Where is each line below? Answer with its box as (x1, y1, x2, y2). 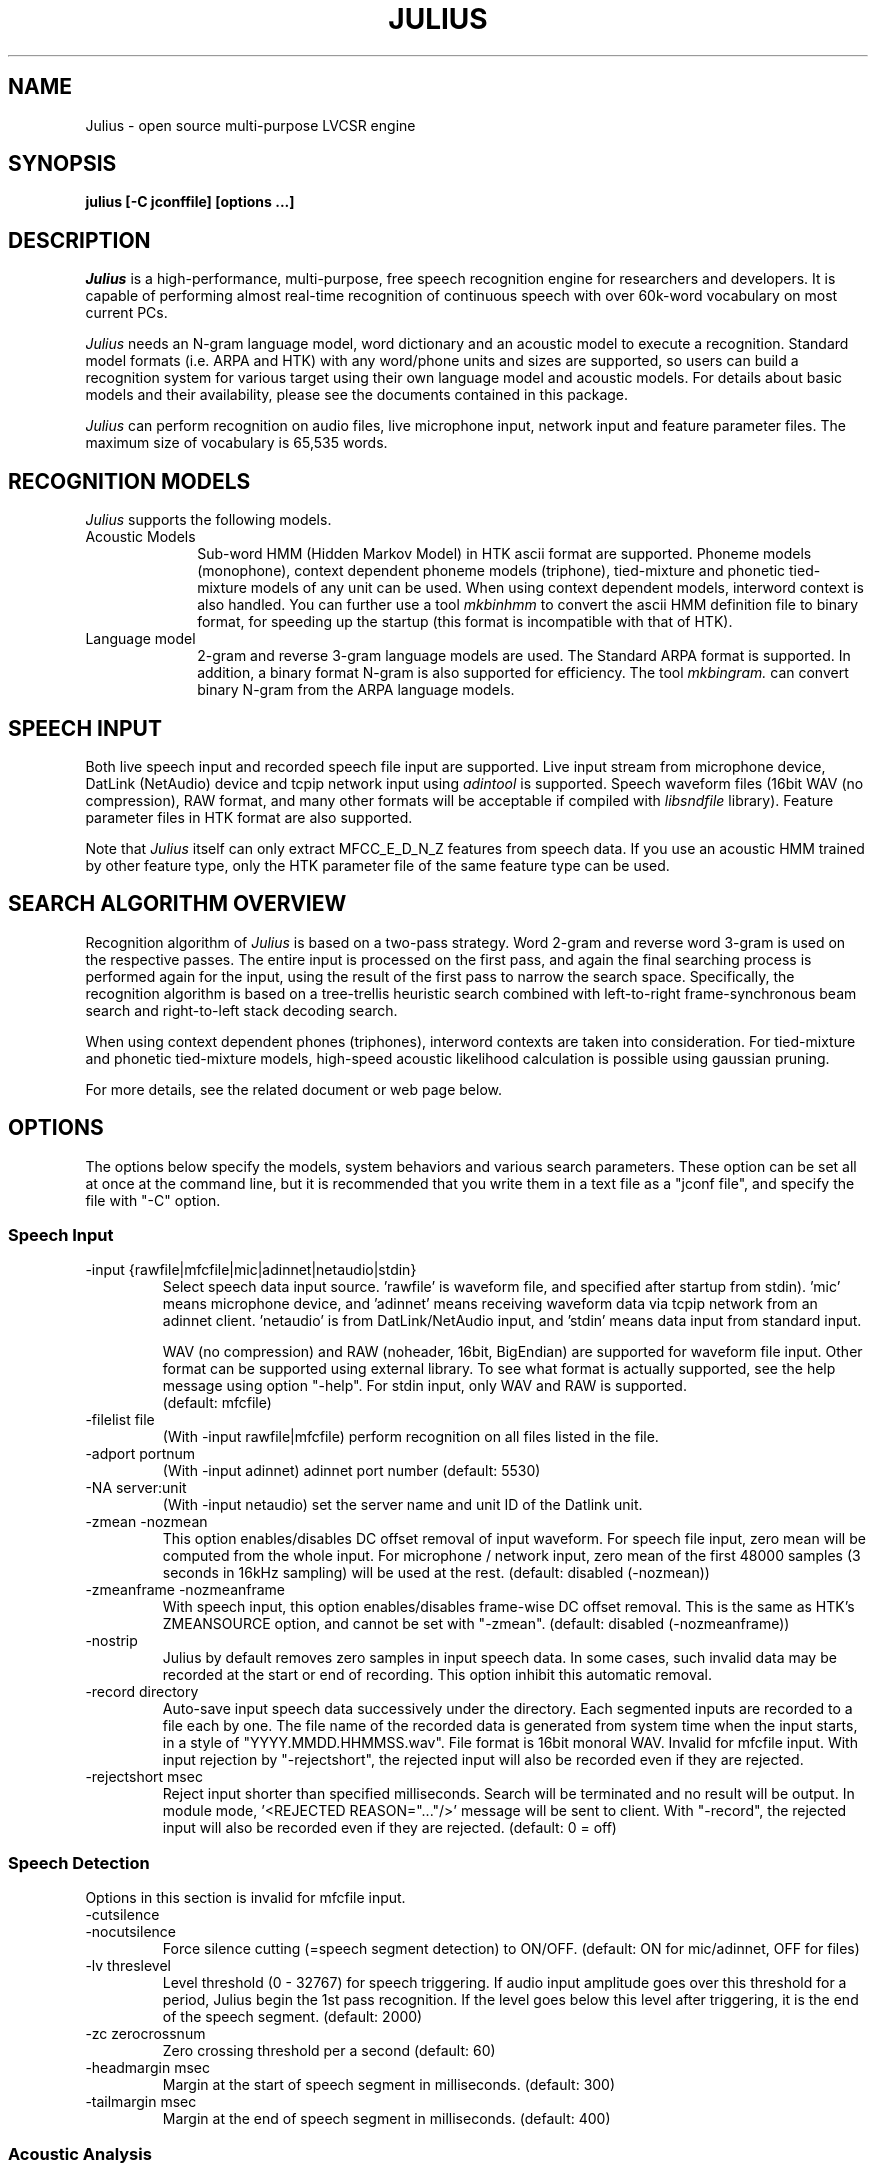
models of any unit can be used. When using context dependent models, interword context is (250, 579, 864, 597)
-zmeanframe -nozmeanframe (85, 1581, 285, 1599)
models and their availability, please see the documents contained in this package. (85, 386, 629, 404)
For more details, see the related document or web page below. (85, 1080, 502, 1098)
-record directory (85, 1683, 199, 1701)
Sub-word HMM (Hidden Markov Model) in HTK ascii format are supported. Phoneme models (197, 545, 812, 563)
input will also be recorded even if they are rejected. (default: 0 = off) (162, 1819, 617, 1837)
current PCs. (85, 304, 168, 322)
